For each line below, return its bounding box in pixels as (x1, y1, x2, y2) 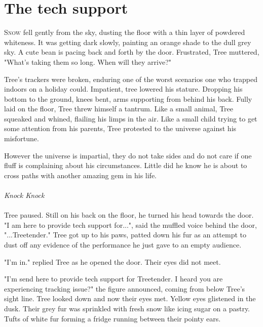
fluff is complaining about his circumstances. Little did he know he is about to (4, 160, 247, 171)
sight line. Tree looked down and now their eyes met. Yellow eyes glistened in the (4, 293, 256, 304)
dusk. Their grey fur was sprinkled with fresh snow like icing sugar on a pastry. (4, 303, 250, 313)
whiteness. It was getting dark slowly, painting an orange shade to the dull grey (4, 36, 251, 47)
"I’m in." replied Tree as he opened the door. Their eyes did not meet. (4, 256, 221, 267)
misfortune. (4, 133, 39, 144)
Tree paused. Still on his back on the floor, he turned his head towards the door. (4, 210, 254, 220)
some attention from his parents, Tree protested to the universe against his (4, 123, 237, 134)
